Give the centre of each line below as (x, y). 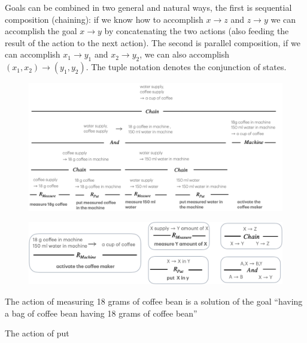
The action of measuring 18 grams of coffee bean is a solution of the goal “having (154, 301)
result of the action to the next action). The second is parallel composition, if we (153, 42)
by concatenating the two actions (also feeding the (197, 31)
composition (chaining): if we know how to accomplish (104, 19)
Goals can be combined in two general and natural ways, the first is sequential (148, 7)
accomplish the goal (41, 31)
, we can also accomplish (185, 54)
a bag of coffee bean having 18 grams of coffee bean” (101, 313)
